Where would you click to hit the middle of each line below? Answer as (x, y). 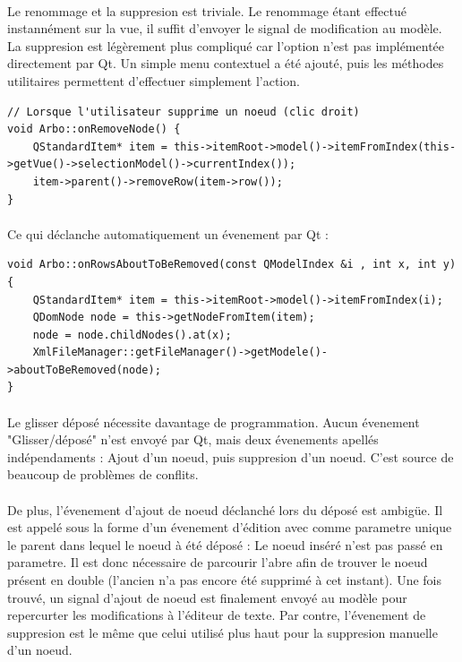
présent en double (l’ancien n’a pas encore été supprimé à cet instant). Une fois (225, 580)
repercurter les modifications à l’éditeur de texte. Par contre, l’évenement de (217, 615)
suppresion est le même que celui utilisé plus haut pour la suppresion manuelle (222, 632)
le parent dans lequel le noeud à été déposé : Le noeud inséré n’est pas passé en (225, 544)
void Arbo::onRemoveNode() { (94, 129)
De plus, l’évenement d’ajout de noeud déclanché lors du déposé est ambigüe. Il (225, 509)
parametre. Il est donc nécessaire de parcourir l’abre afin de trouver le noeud (218, 562)
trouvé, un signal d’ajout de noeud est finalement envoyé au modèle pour (207, 597)
